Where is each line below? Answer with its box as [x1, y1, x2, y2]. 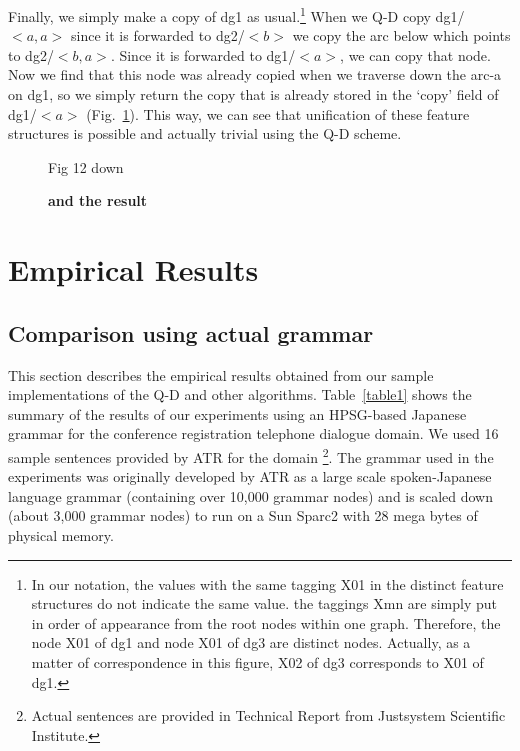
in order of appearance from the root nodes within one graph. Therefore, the [31, 612, 501, 633]
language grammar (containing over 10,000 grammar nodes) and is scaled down [8, 485, 493, 506]
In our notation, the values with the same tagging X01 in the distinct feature [31, 573, 504, 594]
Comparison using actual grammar [8, 317, 374, 348]
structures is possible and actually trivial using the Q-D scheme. [8, 123, 402, 144]
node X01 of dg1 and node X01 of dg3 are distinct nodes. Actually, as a [31, 632, 471, 653]
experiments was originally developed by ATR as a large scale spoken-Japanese [8, 466, 492, 487]
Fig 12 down [48, 156, 124, 177]
